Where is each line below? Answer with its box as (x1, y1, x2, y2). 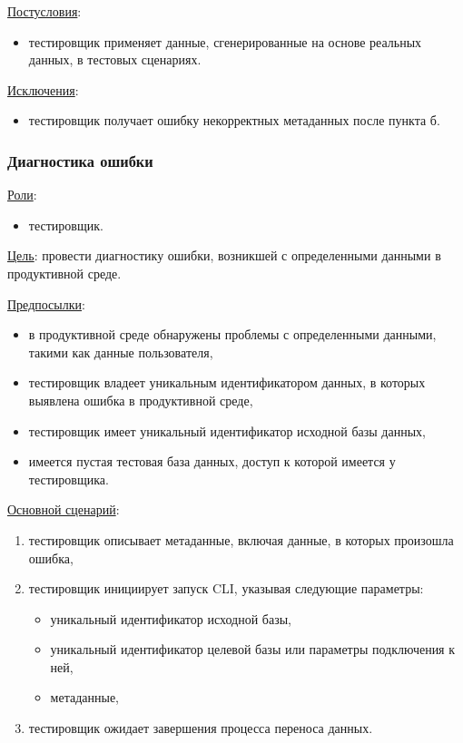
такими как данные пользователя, (28, 342, 213, 361)
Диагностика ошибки (7, 149, 153, 171)
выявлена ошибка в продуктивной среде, (28, 390, 253, 409)
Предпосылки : (7, 294, 85, 313)
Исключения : (7, 80, 79, 99)
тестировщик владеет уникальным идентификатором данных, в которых (28, 373, 426, 392)
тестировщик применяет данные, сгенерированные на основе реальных (28, 32, 422, 51)
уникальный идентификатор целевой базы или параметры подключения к (50, 640, 456, 659)
